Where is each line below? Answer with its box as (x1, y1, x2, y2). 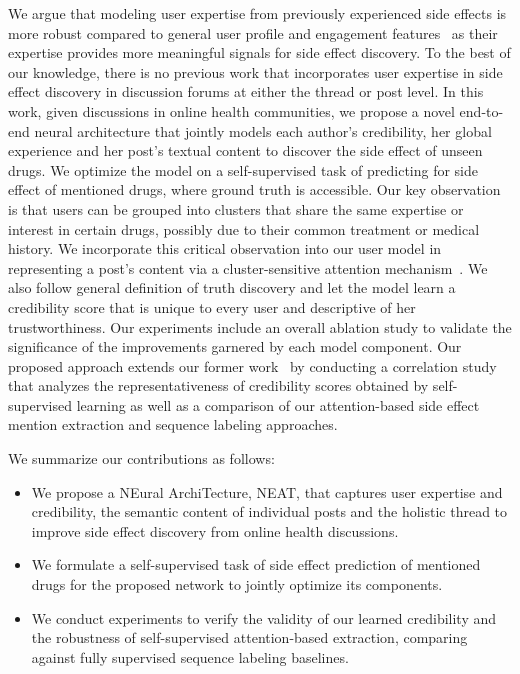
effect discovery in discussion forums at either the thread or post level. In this (8, 81, 484, 102)
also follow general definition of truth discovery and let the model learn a (8, 277, 456, 298)
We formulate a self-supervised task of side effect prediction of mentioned (31, 554, 481, 575)
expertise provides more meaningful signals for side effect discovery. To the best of (8, 42, 511, 63)
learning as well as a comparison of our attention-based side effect (76, 394, 480, 415)
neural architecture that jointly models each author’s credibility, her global (34, 120, 492, 141)
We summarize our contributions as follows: (8, 448, 275, 469)
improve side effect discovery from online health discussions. (31, 520, 399, 541)
